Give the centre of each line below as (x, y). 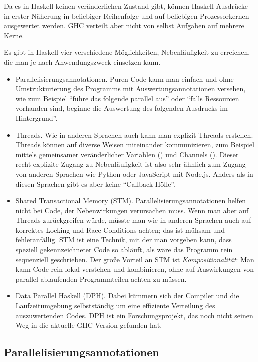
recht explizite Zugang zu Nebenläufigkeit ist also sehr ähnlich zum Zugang (130, 164)
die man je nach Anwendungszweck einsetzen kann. (82, 62)
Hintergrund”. (37, 118)
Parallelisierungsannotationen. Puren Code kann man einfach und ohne (125, 79)
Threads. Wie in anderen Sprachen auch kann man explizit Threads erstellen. (134, 135)
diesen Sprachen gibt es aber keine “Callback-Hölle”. (95, 183)
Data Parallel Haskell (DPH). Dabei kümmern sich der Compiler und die (127, 295)
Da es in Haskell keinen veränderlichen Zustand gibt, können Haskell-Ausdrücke (126, 6)
